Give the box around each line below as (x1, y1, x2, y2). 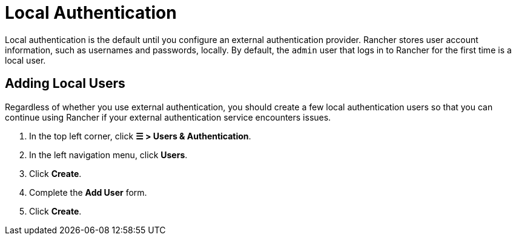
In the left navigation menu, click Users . (29, 149, 188, 160)
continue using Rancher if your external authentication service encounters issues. (5, 112, 331, 122)
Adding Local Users (5, 76, 125, 92)
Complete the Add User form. (29, 187, 147, 198)
